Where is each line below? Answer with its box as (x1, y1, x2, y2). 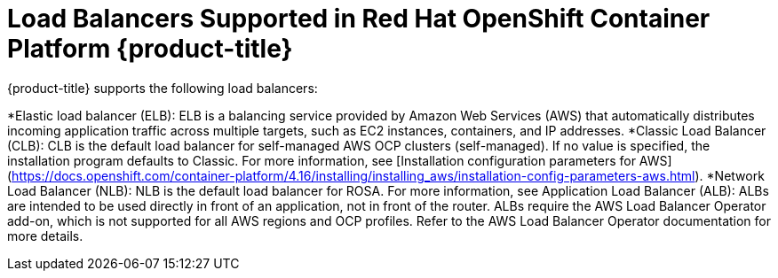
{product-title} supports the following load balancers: (7, 80, 318, 96)
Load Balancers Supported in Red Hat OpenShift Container (7, 4, 711, 34)
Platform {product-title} (7, 34, 293, 64)
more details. (7, 228, 83, 243)
